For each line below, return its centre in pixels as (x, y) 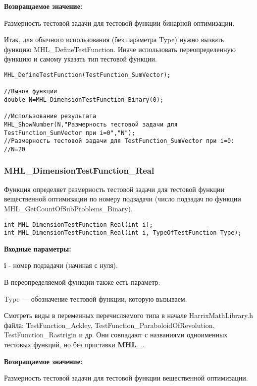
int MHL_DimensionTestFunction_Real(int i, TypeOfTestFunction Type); (123, 233)
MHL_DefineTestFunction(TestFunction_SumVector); (87, 75)
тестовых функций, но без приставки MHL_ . (74, 344)
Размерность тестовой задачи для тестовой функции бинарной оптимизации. (119, 23)
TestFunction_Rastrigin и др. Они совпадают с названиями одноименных (116, 335)
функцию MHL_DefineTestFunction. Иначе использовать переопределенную (120, 49)
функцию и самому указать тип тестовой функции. (80, 59)
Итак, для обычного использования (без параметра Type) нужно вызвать (114, 39)
